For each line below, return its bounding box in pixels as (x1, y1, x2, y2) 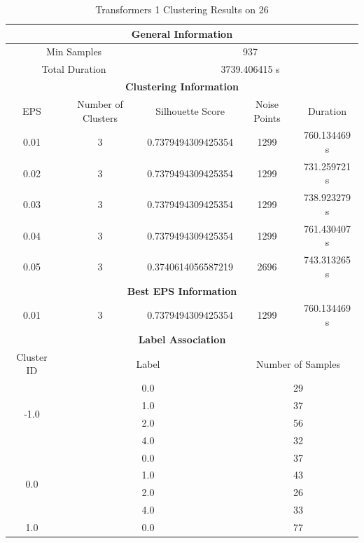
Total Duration (41, 62, 106, 76)
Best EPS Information (127, 283, 237, 298)
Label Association (138, 331, 226, 346)
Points (253, 110, 281, 125)
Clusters (83, 110, 118, 125)
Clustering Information (125, 79, 239, 94)
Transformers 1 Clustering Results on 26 (95, 2, 269, 16)
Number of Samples (256, 356, 340, 371)
